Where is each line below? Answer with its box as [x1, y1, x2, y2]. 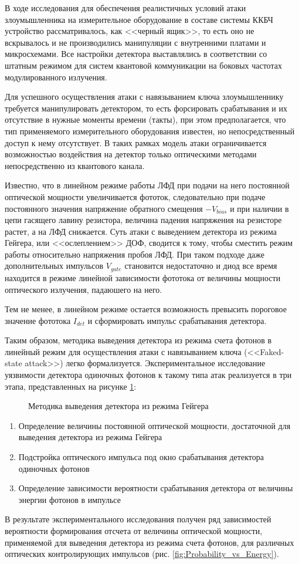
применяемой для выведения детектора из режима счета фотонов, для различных [5, 536, 294, 548]
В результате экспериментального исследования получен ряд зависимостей [5, 513, 271, 525]
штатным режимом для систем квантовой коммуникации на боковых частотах [5, 59, 282, 71]
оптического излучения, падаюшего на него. [5, 283, 162, 295]
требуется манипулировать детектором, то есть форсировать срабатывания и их [5, 102, 287, 114]
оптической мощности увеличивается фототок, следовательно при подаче [5, 190, 266, 202]
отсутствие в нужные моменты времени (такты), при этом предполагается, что [5, 113, 286, 126]
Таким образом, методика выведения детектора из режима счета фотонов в [5, 334, 272, 346]
